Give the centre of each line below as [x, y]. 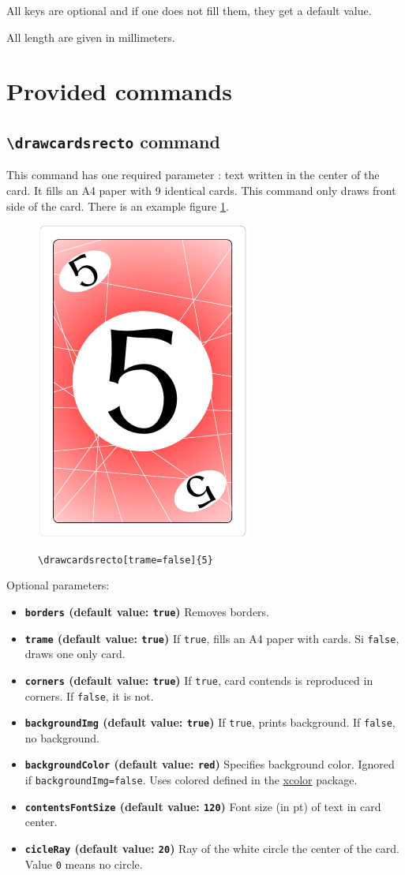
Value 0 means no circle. [84, 864]
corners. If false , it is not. [89, 696]
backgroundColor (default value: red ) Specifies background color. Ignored [210, 764]
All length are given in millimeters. [91, 37]
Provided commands [119, 91]
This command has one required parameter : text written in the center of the [193, 175]
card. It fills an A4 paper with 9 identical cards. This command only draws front [201, 190]
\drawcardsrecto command [113, 141]
